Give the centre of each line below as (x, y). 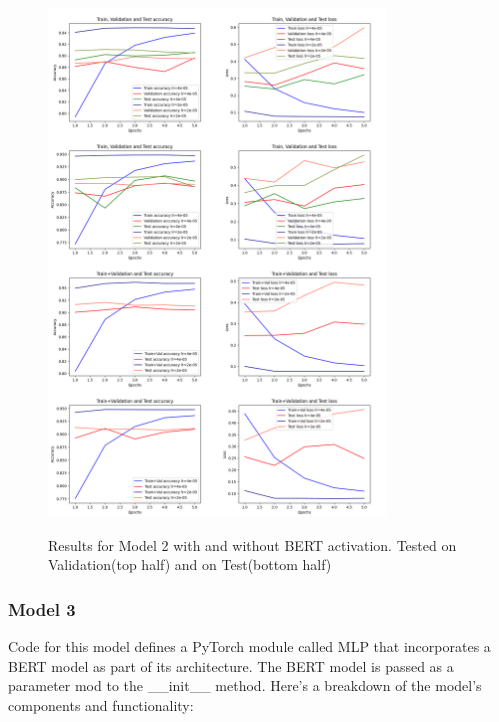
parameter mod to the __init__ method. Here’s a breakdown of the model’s (245, 685)
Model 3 (42, 608)
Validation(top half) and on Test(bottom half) (190, 564)
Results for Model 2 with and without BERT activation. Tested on (252, 544)
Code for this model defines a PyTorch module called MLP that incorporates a (249, 646)
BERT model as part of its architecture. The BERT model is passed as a (231, 665)
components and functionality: (101, 705)
